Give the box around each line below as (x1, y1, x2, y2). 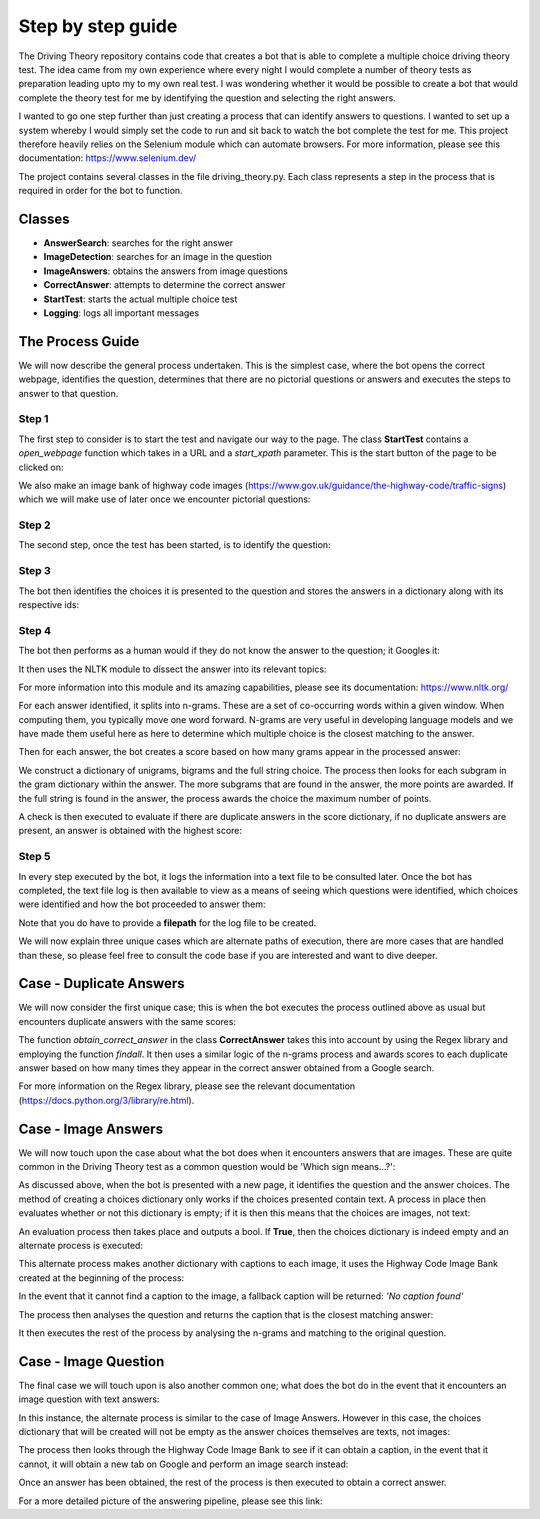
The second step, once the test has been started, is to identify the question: (18, 539, 331, 551)
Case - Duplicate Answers (18, 975, 185, 992)
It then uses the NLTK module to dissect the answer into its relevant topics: (18, 663, 327, 675)
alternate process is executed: (18, 1240, 144, 1252)
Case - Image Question (18, 1353, 165, 1370)
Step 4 (18, 623, 52, 637)
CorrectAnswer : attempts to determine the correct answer (43, 279, 286, 291)
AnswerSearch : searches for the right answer (43, 236, 234, 249)
